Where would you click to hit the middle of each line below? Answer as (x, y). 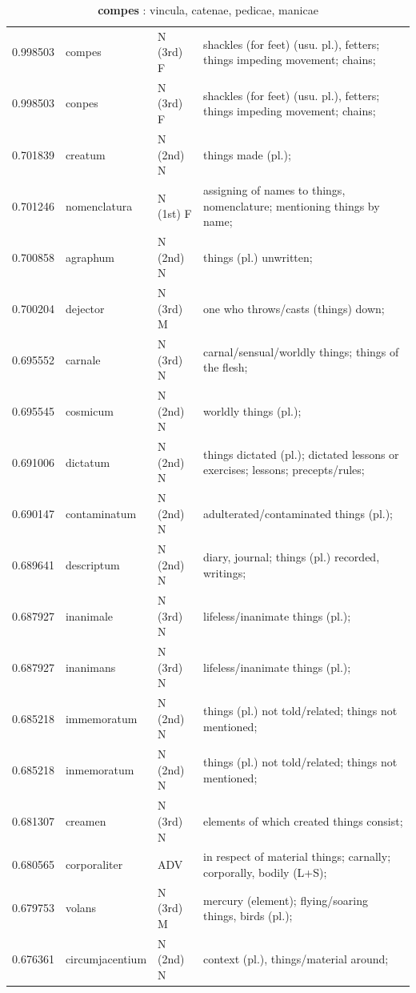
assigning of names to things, (274, 189)
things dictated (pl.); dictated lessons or (301, 454)
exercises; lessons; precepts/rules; (284, 470)
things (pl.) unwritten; (258, 257)
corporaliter (94, 864)
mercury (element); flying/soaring (286, 900)
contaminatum (101, 513)
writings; (225, 572)
